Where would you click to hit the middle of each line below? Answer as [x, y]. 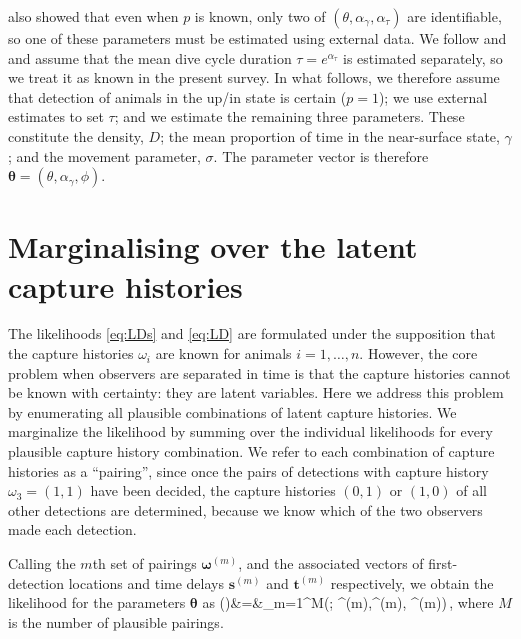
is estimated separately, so [422, 57]
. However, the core [418, 353]
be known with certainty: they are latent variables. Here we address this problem [256, 392]
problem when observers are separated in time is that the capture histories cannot [259, 372]
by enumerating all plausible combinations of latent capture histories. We [232, 411]
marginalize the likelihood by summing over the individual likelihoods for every [250, 431]
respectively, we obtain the [412, 582]
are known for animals [223, 353]
